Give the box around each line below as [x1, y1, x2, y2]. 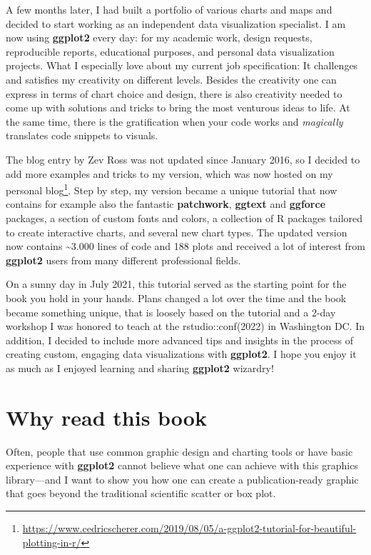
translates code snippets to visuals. [6, 128, 158, 143]
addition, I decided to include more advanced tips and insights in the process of [6, 332, 353, 347]
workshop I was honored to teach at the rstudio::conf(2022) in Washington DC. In [6, 319, 365, 334]
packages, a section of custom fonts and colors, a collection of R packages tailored [6, 210, 363, 225]
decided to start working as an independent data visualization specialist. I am [6, 16, 346, 31]
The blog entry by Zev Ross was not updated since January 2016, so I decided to [6, 151, 360, 166]
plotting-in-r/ [22, 534, 81, 549]
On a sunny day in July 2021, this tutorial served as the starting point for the [6, 276, 347, 291]
